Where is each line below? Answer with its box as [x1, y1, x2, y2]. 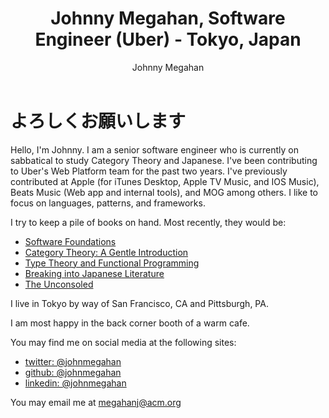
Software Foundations [24, 235, 117, 247]
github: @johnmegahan [24, 366, 122, 378]
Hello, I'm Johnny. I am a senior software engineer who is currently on [10, 143, 299, 156]
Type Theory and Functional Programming [24, 257, 200, 269]
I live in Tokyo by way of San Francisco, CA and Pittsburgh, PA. [10, 297, 269, 309]
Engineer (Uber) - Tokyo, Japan [34, 28, 302, 51]
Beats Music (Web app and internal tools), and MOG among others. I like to [10, 186, 319, 198]
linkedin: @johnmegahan [24, 377, 127, 389]
